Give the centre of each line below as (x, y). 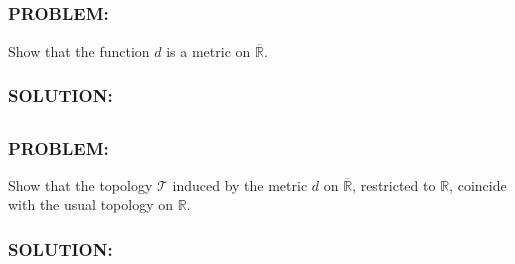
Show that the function (79, 50)
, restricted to (394, 184)
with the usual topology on (90, 204)
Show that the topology (80, 184)
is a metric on (208, 50)
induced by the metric (240, 184)
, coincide (478, 184)
